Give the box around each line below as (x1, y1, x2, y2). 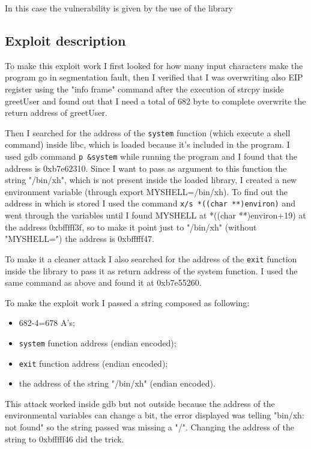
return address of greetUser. (5, 106, 107, 119)
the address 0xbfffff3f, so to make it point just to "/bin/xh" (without (5, 220, 257, 233)
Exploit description (5, 31, 126, 49)
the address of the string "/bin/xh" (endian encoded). (19, 377, 216, 390)
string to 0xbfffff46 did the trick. (5, 432, 124, 445)
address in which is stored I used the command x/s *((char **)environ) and (5, 197, 295, 209)
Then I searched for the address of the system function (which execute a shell (5, 126, 291, 139)
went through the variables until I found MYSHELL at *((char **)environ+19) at (5, 209, 306, 221)
